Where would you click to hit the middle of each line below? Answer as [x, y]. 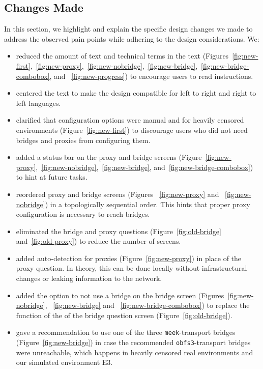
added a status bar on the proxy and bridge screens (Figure [109, 157]
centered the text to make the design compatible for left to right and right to [136, 93]
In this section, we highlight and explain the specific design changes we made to [128, 29]
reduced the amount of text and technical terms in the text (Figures [122, 56]
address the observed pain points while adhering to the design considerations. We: [132, 38]
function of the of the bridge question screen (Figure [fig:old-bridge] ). [124, 315]
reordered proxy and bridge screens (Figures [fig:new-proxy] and [118, 194]
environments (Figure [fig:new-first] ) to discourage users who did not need [132, 130]
